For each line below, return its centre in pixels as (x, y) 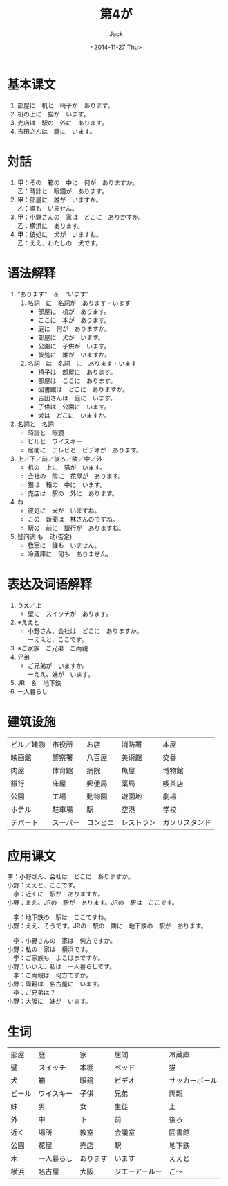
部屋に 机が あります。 (74, 311)
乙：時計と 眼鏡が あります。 (63, 191)
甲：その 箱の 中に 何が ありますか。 (78, 182)
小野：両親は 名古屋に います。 (55, 984)
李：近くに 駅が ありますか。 (58, 894)
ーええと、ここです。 (57, 639)
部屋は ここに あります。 (77, 380)
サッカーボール (193, 1081)
